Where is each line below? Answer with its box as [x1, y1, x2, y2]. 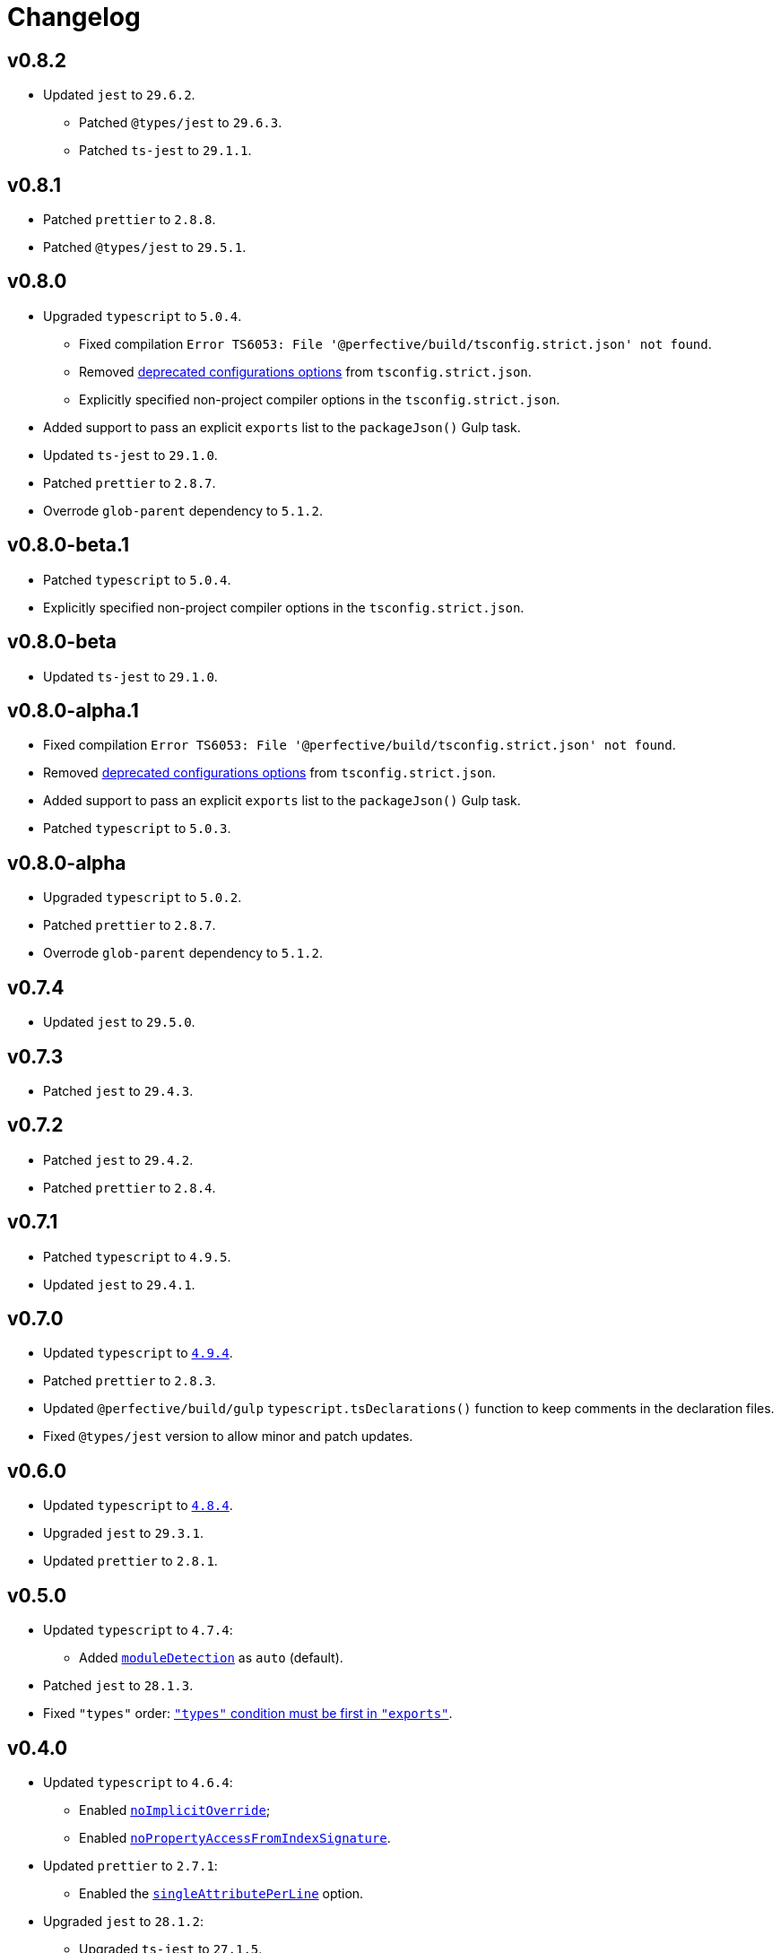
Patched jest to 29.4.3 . [43, 1082, 194, 1098]
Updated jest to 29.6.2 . [43, 87, 195, 103]
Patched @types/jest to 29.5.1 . [43, 239, 247, 256]
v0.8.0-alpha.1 [7, 699, 139, 722]
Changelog [7, 2, 141, 32]
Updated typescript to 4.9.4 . [43, 1345, 233, 1361]
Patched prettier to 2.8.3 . [43, 1373, 216, 1389]
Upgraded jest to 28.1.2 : [43, 1913, 204, 1929]
